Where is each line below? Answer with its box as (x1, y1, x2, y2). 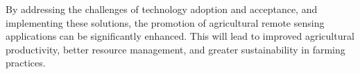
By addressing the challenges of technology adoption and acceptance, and (6, 2, 318, 16)
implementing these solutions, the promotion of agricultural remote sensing (6, 15, 325, 29)
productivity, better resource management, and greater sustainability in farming (6, 42, 345, 56)
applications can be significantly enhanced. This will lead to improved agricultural (6, 29, 354, 43)
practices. (6, 56, 46, 70)
